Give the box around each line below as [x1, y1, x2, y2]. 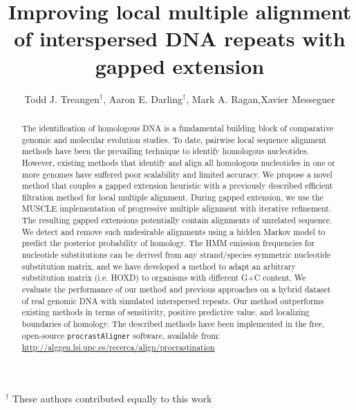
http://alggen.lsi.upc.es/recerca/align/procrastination [21, 341, 215, 353]
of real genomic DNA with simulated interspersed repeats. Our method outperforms [21, 295, 324, 306]
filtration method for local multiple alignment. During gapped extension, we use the [21, 191, 324, 203]
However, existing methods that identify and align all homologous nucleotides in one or [21, 156, 335, 168]
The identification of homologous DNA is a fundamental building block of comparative [21, 122, 334, 133]
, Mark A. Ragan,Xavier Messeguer [186, 91, 335, 106]
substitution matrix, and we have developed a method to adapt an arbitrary [21, 260, 296, 272]
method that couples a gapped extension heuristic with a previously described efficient [21, 180, 333, 192]
